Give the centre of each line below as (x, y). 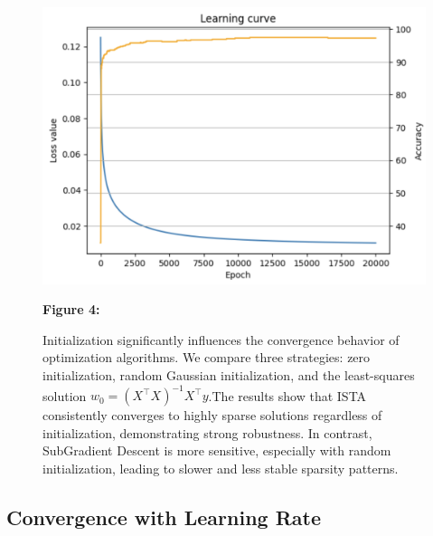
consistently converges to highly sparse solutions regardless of (212, 415)
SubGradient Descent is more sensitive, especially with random (217, 450)
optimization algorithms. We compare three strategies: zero (207, 357)
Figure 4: (71, 309)
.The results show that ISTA (287, 395)
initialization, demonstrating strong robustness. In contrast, (207, 432)
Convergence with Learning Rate (164, 517)
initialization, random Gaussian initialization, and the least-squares (229, 374)
